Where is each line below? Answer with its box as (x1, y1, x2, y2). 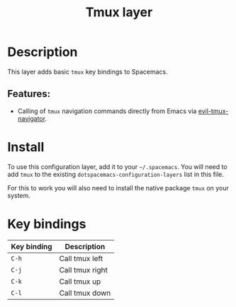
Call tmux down (59, 288, 111, 298)
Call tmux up (59, 277, 101, 286)
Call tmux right (59, 265, 108, 274)
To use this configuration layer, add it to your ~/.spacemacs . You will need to (7, 162, 228, 170)
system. (7, 191, 30, 199)
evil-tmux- (198, 107, 229, 115)
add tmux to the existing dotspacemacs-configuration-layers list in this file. (7, 170, 225, 178)
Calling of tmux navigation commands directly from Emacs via (17, 107, 197, 115)
